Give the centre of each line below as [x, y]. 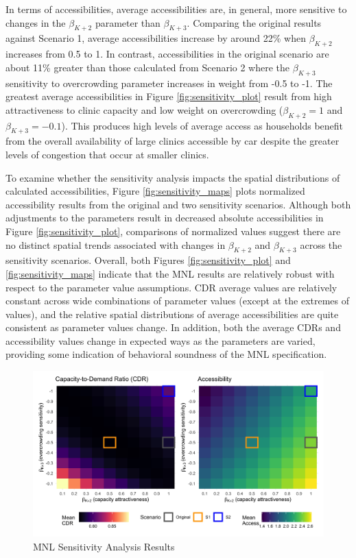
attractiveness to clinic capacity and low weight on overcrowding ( [144, 109]
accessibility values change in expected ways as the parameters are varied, [161, 340]
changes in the [36, 22]
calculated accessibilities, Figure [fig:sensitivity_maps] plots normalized [155, 191]
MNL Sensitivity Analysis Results [104, 546]
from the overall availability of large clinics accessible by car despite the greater [173, 141]
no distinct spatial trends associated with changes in [116, 244]
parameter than [128, 22]
